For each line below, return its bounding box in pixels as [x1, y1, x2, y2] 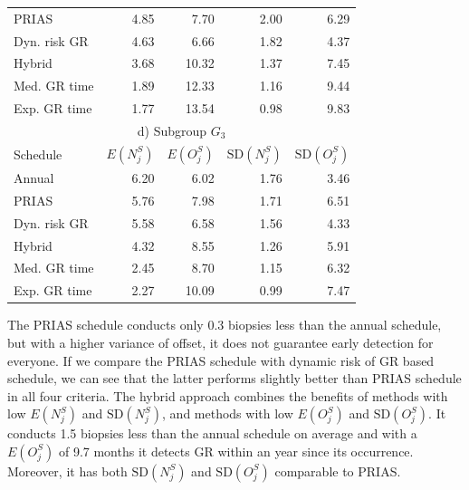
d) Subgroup [137, 120, 207, 139]
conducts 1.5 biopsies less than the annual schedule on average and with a [7, 424, 417, 443]
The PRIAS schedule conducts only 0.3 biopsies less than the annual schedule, [7, 315, 442, 334]
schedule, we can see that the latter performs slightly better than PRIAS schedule [7, 369, 462, 388]
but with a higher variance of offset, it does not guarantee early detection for [7, 332, 434, 351]
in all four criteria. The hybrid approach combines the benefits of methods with [7, 386, 448, 405]
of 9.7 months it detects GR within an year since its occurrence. [58, 441, 414, 460]
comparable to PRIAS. [274, 461, 401, 480]
